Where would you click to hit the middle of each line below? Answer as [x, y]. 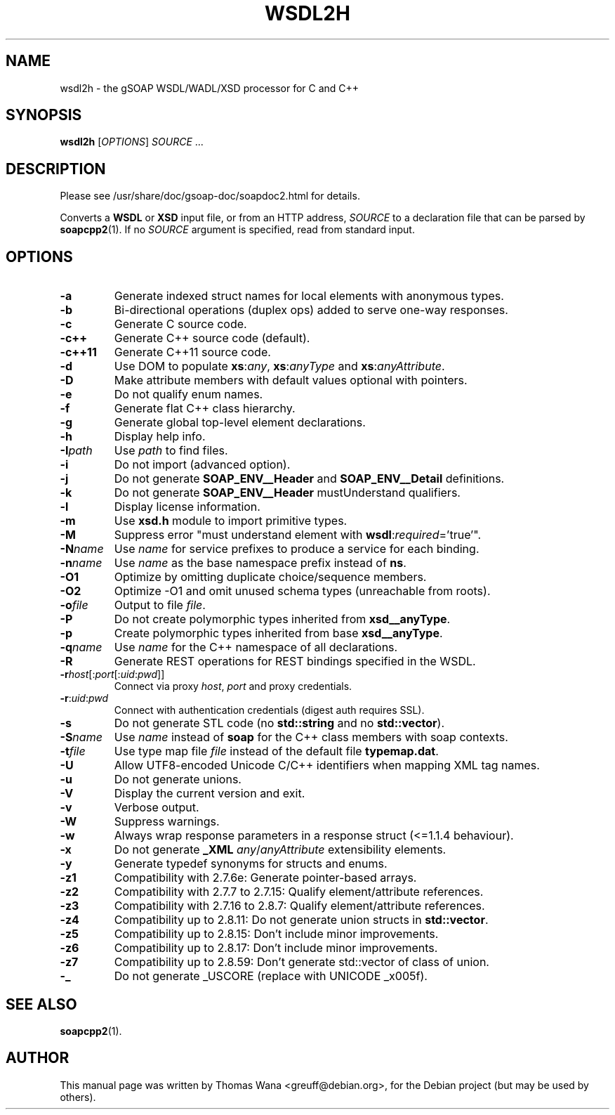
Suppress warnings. [167, 822]
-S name [81, 737]
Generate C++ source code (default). [212, 338]
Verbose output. [157, 808]
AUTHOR [38, 1058]
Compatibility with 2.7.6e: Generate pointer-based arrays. [265, 878]
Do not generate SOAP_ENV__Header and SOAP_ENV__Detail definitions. [309, 479]
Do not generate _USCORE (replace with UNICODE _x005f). [271, 976]
